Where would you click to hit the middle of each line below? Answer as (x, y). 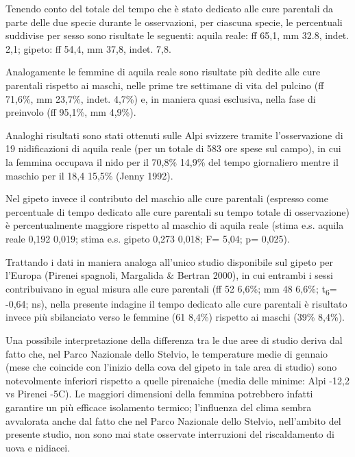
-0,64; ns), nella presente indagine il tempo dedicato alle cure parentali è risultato (176, 303)
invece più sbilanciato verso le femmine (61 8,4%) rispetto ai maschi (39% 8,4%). (175, 317)
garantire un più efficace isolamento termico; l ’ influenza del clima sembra (159, 407)
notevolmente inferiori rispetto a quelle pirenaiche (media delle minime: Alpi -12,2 (177, 380)
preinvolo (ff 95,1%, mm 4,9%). (71, 112)
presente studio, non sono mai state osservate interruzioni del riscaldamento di (170, 434)
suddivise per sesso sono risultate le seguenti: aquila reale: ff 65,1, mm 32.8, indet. (177, 35)
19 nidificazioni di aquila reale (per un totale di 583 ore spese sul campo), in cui (173, 148)
